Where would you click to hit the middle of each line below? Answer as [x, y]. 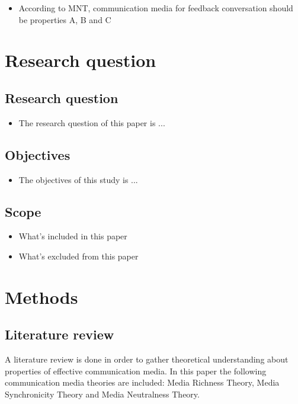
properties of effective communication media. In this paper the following [136, 371]
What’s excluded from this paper [78, 256]
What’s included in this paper [73, 236]
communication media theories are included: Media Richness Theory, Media [142, 382]
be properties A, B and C [65, 19]
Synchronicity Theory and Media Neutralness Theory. [102, 394]
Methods [41, 296]
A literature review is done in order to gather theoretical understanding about [147, 359]
